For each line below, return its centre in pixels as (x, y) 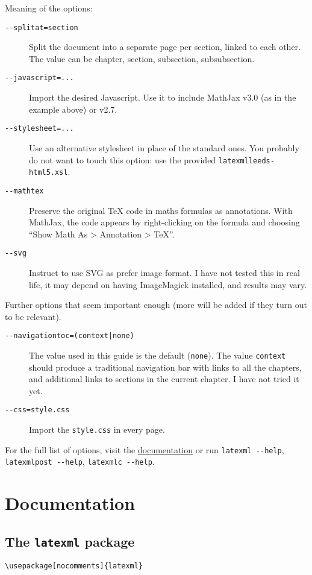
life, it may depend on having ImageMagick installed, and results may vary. (168, 284)
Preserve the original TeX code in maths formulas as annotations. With (161, 210)
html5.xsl (48, 173)
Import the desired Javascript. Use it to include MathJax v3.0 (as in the (163, 97)
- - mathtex (24, 191)
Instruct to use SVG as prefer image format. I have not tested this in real (164, 272)
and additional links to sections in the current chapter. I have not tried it (164, 379)
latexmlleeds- (246, 161)
